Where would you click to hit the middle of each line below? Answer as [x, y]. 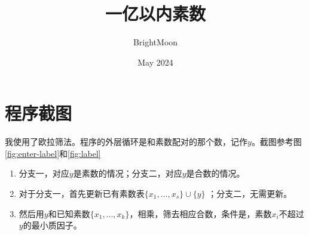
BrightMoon [155, 42]
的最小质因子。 [52, 225]
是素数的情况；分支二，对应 [128, 173]
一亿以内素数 [155, 13]
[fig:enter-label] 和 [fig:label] [53, 153]
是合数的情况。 [215, 173]
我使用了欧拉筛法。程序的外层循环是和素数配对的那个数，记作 [126, 142]
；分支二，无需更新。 [250, 194]
